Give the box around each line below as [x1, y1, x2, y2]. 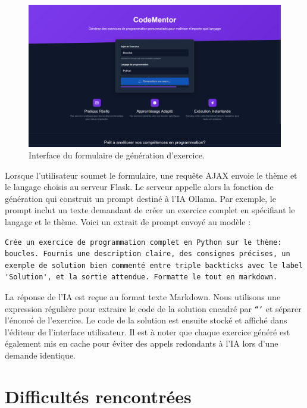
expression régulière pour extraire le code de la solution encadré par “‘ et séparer [5, 302, 302, 314]
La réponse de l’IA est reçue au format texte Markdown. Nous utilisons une [5, 291, 281, 303]
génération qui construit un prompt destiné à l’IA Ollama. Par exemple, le [5, 192, 276, 204]
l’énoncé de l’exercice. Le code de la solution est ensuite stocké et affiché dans [5, 314, 287, 326]
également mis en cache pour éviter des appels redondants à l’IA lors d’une [5, 337, 278, 350]
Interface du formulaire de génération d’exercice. [29, 149, 205, 161]
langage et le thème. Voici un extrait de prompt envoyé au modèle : [5, 216, 251, 228]
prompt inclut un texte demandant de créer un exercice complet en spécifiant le [5, 204, 295, 216]
